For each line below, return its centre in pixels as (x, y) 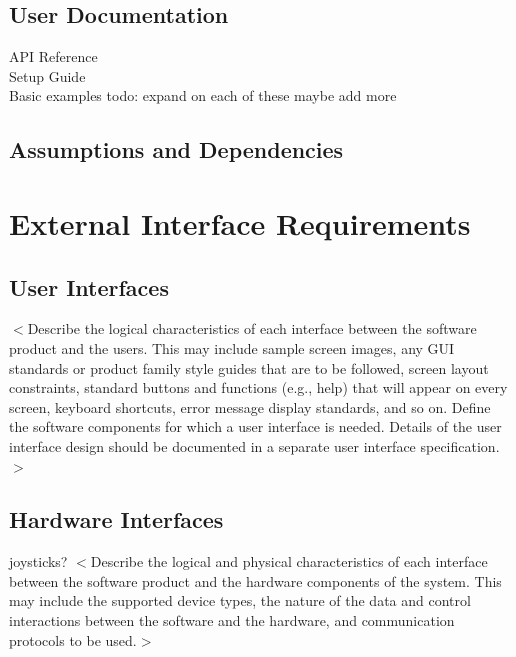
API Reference (53, 56)
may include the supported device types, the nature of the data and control (240, 600)
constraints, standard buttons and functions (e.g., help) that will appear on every (258, 387)
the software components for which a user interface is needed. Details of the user (255, 426)
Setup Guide (47, 75)
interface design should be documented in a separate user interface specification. (254, 445)
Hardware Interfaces (116, 519)
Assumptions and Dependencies (176, 149)
